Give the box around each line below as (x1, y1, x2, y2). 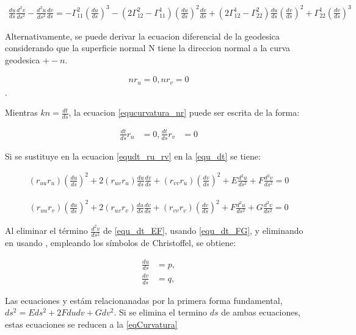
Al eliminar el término (5, 224, 88, 237)
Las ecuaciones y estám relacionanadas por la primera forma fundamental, (5, 294, 283, 306)
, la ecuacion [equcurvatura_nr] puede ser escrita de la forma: (68, 106, 300, 119)
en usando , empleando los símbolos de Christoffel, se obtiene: (5, 236, 236, 249)
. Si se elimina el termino (114, 306, 208, 319)
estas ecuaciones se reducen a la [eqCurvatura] (5, 318, 178, 330)
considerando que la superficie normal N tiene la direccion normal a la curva (5, 41, 291, 54)
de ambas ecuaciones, (221, 306, 300, 319)
